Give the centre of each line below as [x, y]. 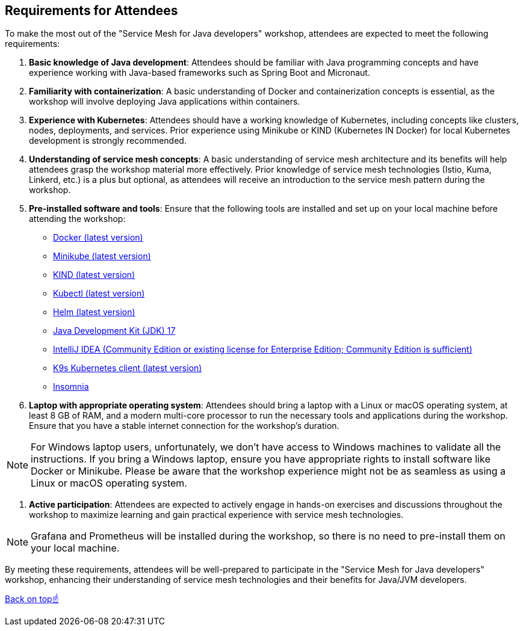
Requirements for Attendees [91, 11]
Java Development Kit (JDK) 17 [114, 331]
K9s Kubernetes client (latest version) [128, 368]
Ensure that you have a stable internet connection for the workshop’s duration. [184, 426]
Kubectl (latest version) [99, 294]
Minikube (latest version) [102, 256]
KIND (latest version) [94, 275]
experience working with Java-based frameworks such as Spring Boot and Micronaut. [200, 73]
